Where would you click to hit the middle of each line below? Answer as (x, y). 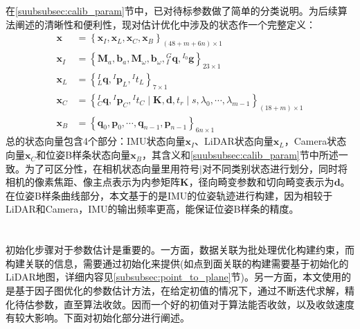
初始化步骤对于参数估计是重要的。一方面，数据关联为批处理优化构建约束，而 (180, 250)
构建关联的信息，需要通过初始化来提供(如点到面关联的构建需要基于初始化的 (177, 263)
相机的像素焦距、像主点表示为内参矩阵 (93, 182)
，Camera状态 (315, 141)
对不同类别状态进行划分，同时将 (274, 168)
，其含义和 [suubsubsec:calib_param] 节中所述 (240, 155)
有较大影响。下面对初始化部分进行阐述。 (98, 318)
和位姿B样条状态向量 (83, 155)
